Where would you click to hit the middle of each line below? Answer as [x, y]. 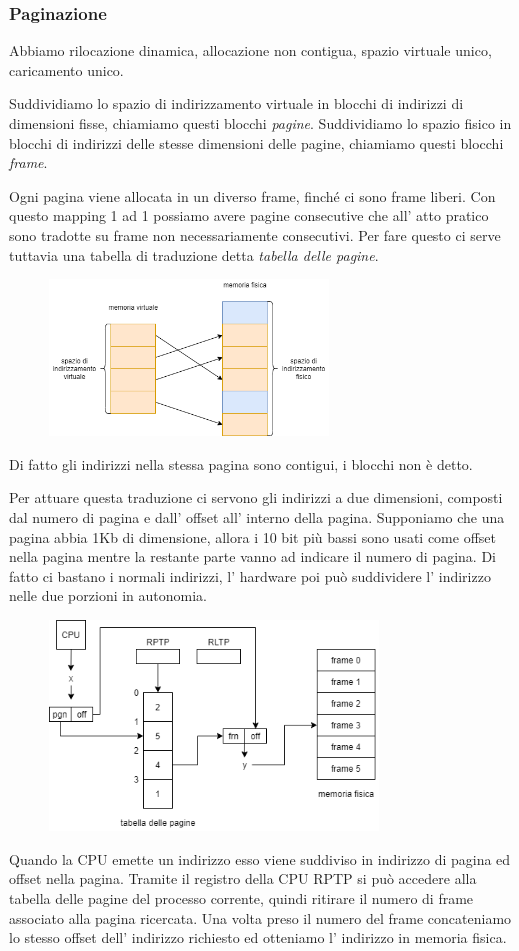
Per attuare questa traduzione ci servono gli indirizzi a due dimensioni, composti [256, 497]
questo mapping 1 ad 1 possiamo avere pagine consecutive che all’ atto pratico [249, 215]
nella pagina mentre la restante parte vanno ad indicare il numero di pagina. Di [252, 556]
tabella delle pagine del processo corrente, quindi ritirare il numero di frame [241, 898]
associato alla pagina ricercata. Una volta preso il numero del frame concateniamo [260, 917]
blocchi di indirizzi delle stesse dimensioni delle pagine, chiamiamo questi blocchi [256, 142]
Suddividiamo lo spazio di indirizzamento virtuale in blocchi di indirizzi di [236, 103]
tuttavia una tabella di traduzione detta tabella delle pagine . [194, 254]
